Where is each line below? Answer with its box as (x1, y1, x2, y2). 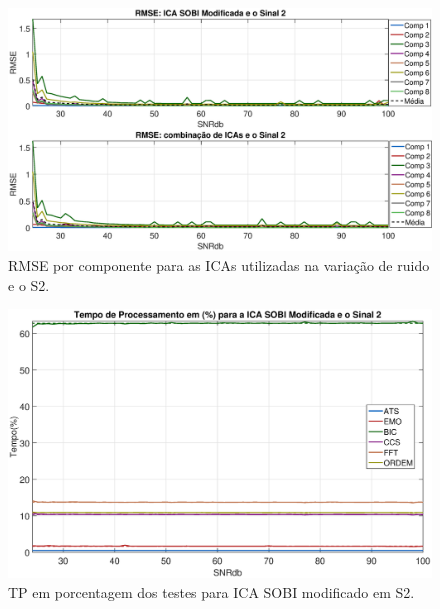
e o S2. (8, 274, 50, 295)
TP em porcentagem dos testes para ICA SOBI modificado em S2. (8, 581, 415, 602)
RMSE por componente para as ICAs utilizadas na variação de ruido (8, 255, 430, 276)
